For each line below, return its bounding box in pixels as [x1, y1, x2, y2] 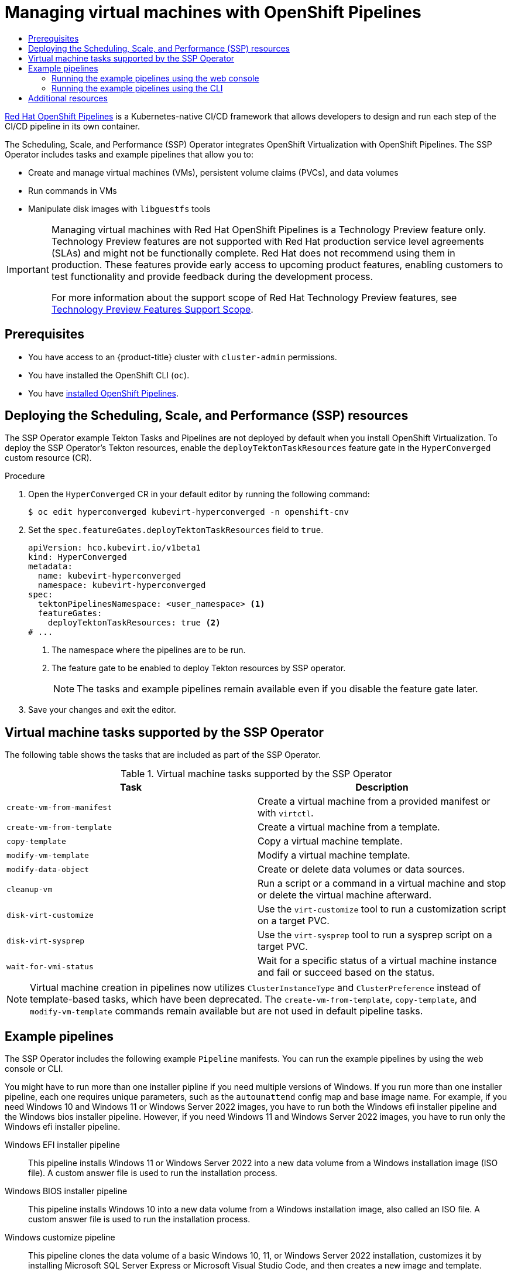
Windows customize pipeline [5, 1232, 115, 1243]
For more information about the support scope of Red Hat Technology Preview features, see [51, 291, 457, 303]
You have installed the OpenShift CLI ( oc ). [28, 370, 190, 380]
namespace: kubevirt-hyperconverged [37, 580, 206, 590]
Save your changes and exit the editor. [28, 705, 176, 715]
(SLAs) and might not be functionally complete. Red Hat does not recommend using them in [51, 247, 455, 259]
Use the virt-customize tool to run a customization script [258, 903, 506, 915]
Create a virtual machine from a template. [258, 821, 440, 833]
